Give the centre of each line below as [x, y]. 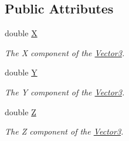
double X [21, 33]
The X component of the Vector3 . [65, 52]
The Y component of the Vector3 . [65, 92]
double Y [21, 72]
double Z [21, 111]
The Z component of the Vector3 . [64, 131]
